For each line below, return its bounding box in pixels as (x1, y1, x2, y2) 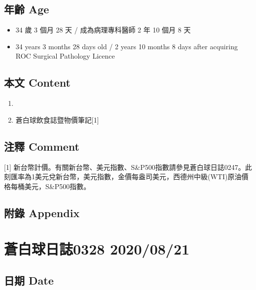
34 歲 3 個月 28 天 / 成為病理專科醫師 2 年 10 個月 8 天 (15, 25, 191, 35)
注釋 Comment (4, 138, 80, 154)
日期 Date (4, 272, 54, 288)
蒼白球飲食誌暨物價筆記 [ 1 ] (15, 114, 99, 125)
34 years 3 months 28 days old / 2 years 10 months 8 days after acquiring (15, 41, 238, 51)
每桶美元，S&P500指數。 (10, 181, 91, 191)
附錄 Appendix (4, 205, 80, 220)
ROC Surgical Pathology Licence (15, 51, 115, 61)
